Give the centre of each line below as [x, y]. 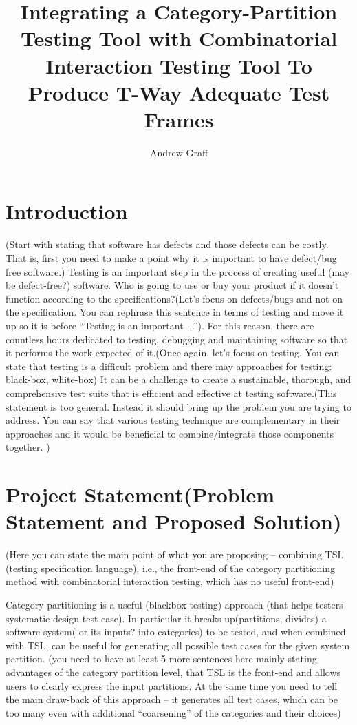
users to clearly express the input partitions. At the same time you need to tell [172, 685]
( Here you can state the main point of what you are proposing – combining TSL [175, 554]
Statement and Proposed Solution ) [174, 521]
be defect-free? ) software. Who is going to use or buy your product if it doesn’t [172, 285]
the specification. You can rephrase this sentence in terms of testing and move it [175, 312]
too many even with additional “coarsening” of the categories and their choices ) [173, 712]
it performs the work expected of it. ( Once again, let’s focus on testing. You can [173, 353]
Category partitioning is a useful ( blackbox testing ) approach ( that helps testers [174, 604]
